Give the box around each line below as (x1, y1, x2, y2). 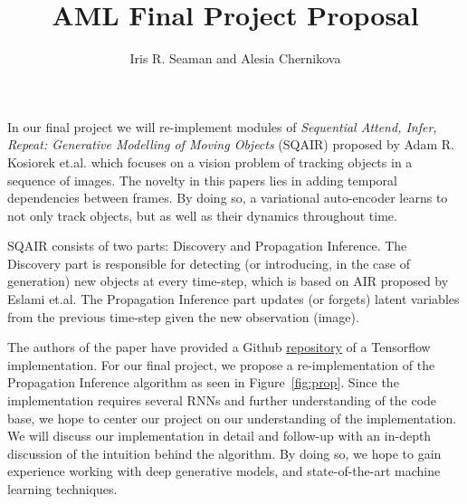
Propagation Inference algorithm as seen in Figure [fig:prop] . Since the (7, 373, 399, 392)
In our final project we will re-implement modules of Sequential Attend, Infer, (7, 117, 437, 136)
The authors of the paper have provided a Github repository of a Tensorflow (7, 338, 431, 357)
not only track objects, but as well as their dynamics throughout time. (7, 205, 397, 224)
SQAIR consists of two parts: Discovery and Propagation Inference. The (7, 236, 407, 255)
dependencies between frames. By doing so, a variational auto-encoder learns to (7, 188, 448, 207)
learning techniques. (7, 480, 118, 498)
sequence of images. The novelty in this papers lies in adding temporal (7, 170, 397, 189)
